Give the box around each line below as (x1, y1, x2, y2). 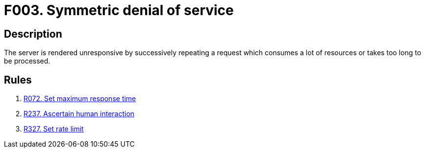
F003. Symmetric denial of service (4, 2, 234, 19)
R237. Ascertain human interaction (24, 109, 135, 118)
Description (4, 27, 62, 40)
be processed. (4, 57, 50, 65)
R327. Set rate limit (24, 125, 84, 133)
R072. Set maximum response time (24, 94, 136, 103)
